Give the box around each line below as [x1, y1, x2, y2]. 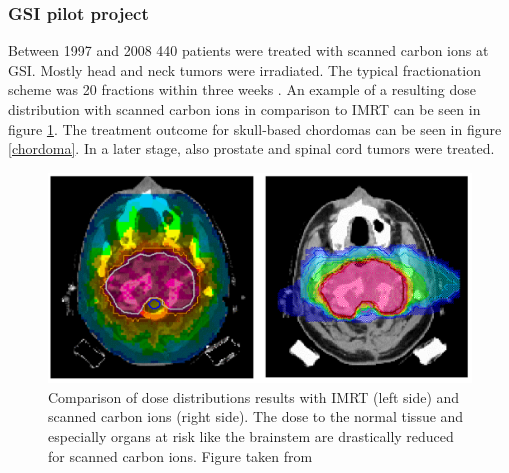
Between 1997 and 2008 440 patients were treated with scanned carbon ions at [8, 40, 489, 61]
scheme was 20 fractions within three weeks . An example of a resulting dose [8, 79, 476, 100]
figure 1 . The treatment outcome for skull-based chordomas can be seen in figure [8, 118, 502, 139]
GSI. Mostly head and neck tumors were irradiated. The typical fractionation [8, 59, 481, 80]
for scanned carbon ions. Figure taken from [48, 445, 313, 466]
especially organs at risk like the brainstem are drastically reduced [48, 425, 454, 446]
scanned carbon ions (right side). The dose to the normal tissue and [48, 406, 464, 427]
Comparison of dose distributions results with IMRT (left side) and [48, 386, 460, 407]
